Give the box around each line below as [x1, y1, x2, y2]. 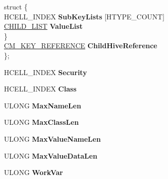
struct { [4, 1, 28, 11]
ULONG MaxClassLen [4, 117, 79, 127]
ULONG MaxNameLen [4, 100, 82, 110]
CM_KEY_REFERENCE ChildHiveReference [4, 40, 158, 51]
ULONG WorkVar [4, 167, 63, 178]
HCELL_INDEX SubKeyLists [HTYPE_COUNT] [4, 11, 165, 21]
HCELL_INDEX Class [4, 84, 77, 94]
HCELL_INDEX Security [4, 67, 87, 77]
